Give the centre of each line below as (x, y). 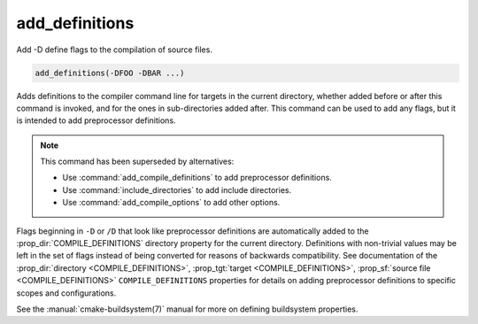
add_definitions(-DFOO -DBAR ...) (110, 73)
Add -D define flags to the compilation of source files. (114, 50)
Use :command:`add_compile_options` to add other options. (171, 203)
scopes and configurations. (66, 293)
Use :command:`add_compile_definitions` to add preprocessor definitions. (197, 178)
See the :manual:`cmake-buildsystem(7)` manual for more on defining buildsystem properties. (187, 309)
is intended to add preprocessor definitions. (96, 120)
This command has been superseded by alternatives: (137, 162)
